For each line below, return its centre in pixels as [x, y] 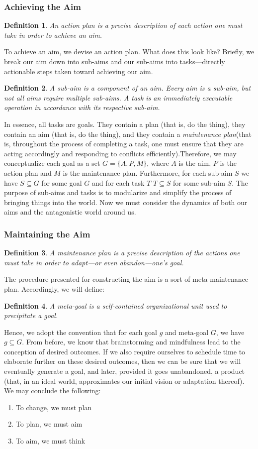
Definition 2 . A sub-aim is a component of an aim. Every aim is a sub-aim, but [128, 88]
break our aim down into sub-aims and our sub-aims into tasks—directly [115, 61]
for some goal [62, 182]
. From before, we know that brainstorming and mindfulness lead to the [131, 342]
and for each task [118, 182]
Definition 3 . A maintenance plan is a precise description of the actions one [122, 253]
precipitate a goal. [31, 315]
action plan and [28, 172]
